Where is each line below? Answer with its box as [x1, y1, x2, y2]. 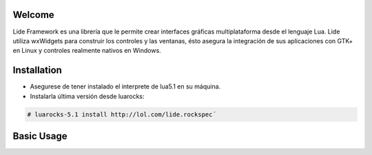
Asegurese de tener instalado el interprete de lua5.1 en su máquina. [30, 82, 221, 91]
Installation [12, 64, 62, 76]
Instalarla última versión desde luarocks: [30, 92, 145, 100]
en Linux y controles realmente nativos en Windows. [12, 47, 161, 55]
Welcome [12, 9, 54, 21]
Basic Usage [12, 130, 68, 142]
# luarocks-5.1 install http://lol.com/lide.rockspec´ [27, 110, 216, 118]
